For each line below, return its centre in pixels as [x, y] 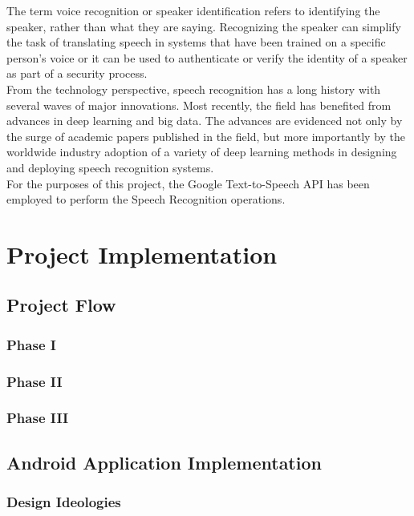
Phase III [38, 418]
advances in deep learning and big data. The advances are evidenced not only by [205, 121]
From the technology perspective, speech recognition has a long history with [194, 89]
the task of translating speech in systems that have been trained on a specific [196, 42]
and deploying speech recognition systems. [110, 167]
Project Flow [61, 305]
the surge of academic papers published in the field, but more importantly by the [206, 136]
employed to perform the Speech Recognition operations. [146, 199]
